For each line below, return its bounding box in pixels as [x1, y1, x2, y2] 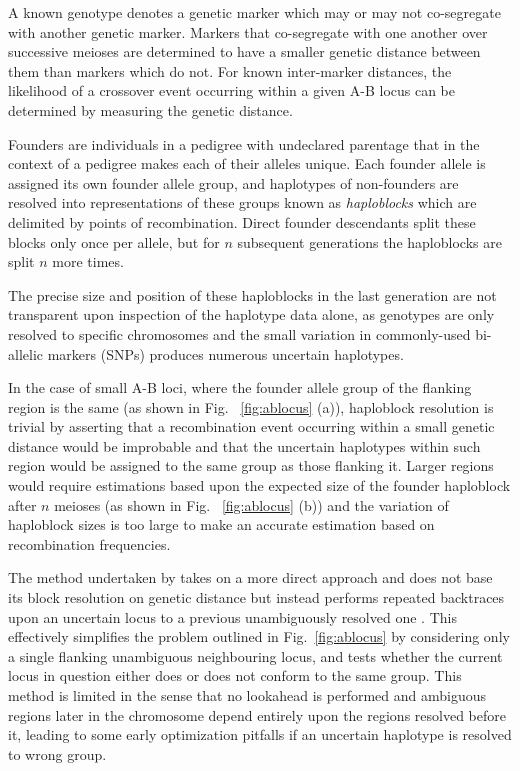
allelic [8, 343, 43, 364]
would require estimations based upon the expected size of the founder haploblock [8, 475, 511, 496]
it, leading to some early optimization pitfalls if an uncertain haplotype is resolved [8, 724, 512, 745]
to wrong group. [8, 743, 107, 764]
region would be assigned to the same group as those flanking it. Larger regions [8, 455, 494, 476]
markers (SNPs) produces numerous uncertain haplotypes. [47, 343, 404, 364]
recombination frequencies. [8, 533, 171, 554]
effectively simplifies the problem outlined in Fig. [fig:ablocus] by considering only [8, 626, 510, 647]
